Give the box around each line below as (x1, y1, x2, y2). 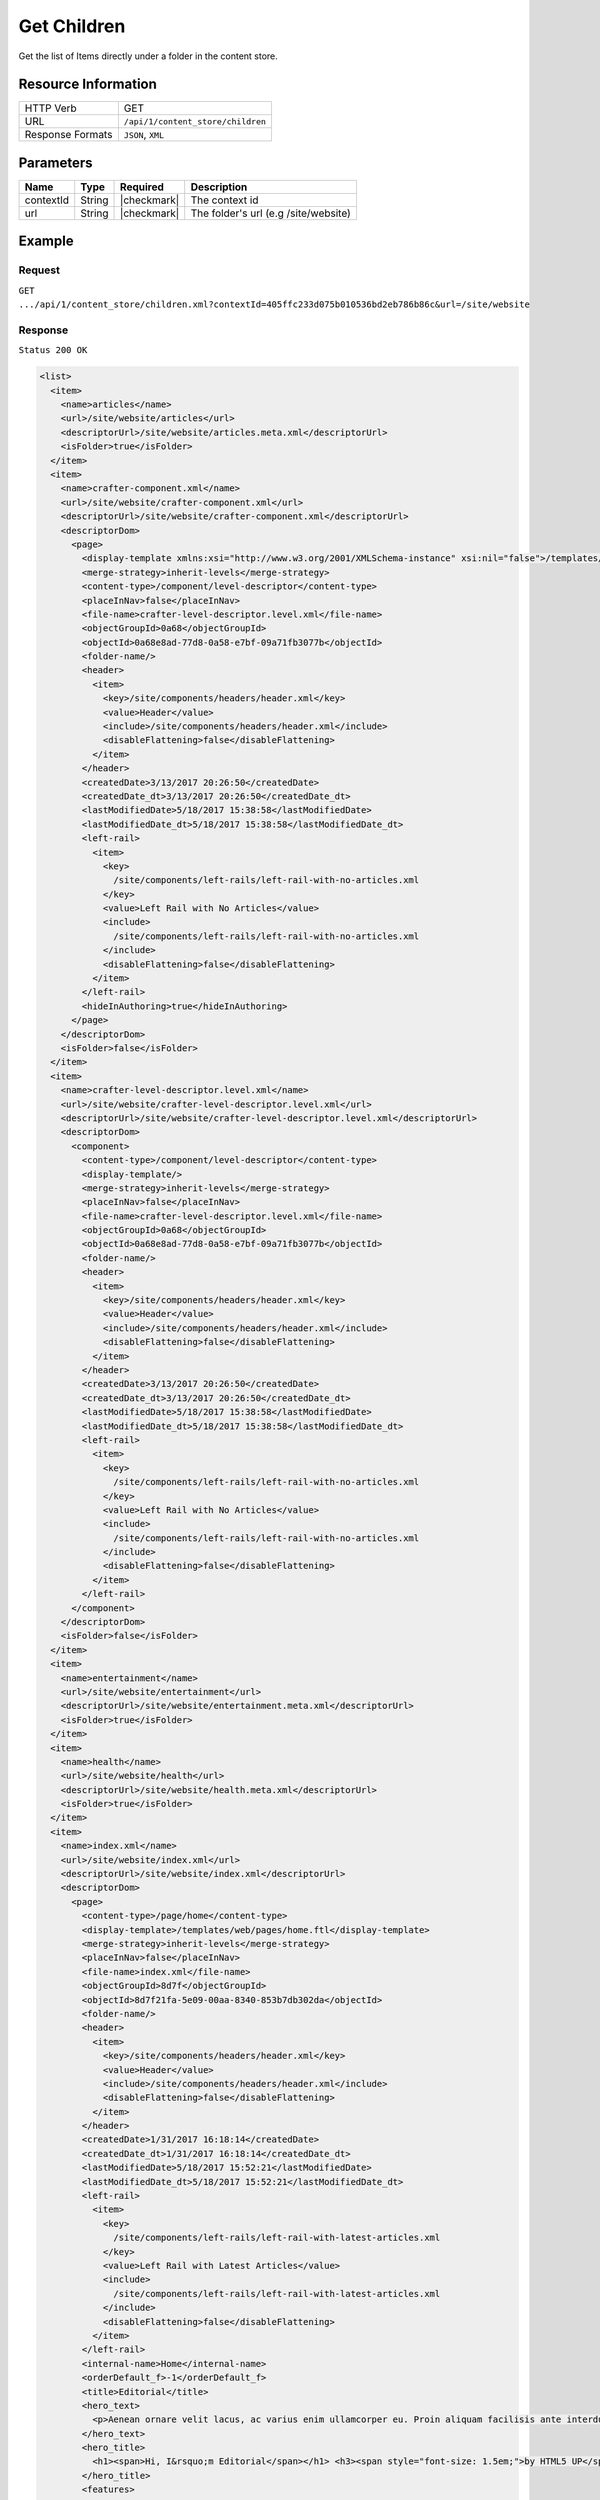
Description (190, 180, 248, 194)
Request (18, 263, 60, 277)
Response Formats (24, 128, 113, 142)
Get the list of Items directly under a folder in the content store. (18, 50, 279, 62)
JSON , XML (123, 128, 165, 142)
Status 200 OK (18, 345, 88, 356)
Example (18, 233, 74, 250)
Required (120, 180, 165, 194)
